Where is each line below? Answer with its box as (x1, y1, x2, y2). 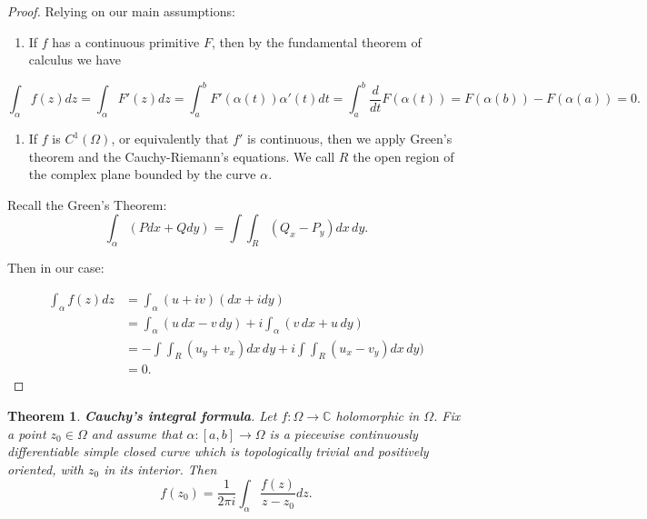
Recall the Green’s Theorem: (7, 195, 167, 214)
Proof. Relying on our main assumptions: (7, 2, 235, 20)
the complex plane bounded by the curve (28, 165, 256, 184)
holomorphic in (335, 405, 420, 424)
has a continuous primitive (52, 32, 200, 51)
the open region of (353, 146, 454, 165)
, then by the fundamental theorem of (212, 32, 422, 51)
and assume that (91, 424, 183, 443)
